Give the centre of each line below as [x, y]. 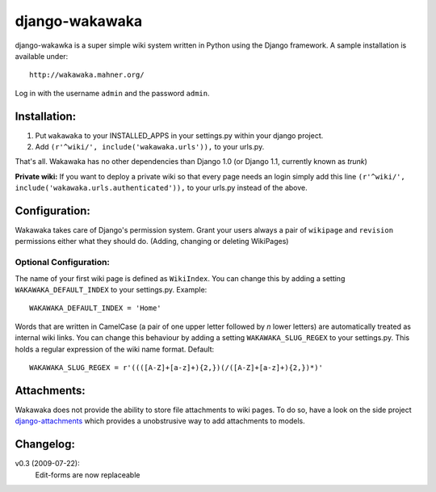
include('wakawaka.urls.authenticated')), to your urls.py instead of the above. [161, 188]
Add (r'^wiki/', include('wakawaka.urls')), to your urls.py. [150, 147]
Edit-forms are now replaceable [88, 475]
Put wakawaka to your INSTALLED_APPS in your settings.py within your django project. [179, 135]
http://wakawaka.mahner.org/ [87, 75]
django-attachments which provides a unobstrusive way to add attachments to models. [160, 421]
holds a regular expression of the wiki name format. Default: [115, 349]
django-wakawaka [79, 21]
